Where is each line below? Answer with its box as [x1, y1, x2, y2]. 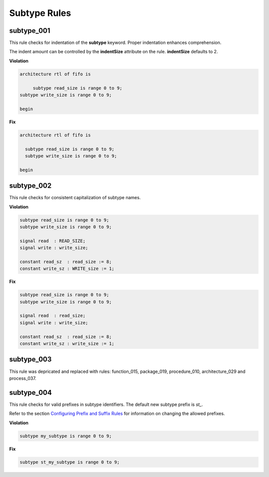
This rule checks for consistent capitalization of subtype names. [9, 195, 141, 201]
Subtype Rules [9, 7, 71, 18]
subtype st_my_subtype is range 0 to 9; [19, 459, 120, 465]
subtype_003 [9, 355, 52, 363]
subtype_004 [9, 388, 52, 397]
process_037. [9, 375, 37, 381]
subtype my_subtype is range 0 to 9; [19, 433, 112, 439]
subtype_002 [9, 182, 52, 190]
